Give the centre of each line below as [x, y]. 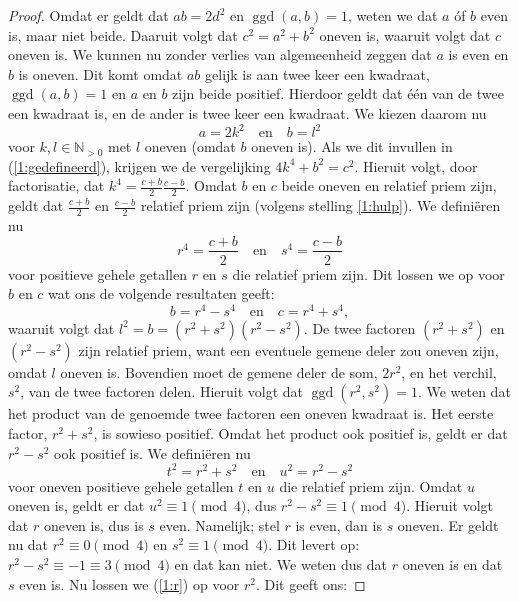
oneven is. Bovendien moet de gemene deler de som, [219, 371]
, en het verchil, [449, 371]
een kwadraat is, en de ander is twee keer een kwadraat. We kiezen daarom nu [247, 112]
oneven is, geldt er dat [76, 505]
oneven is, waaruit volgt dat [405, 34]
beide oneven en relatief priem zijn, [389, 185]
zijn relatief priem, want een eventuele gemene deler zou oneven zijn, [288, 349]
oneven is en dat [452, 564]
